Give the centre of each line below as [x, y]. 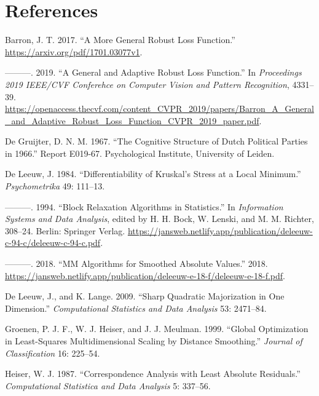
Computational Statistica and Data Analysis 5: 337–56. [108, 385]
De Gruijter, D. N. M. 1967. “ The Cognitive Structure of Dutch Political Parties [156, 141]
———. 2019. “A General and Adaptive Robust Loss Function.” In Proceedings [153, 72]
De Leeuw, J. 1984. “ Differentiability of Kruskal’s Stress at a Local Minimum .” [153, 174]
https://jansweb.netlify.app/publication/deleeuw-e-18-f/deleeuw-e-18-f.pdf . [145, 275]
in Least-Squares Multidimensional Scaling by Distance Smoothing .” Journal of [154, 341]
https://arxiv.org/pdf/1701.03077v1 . [74, 51]
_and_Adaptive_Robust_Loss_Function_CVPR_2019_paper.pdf [132, 120]
